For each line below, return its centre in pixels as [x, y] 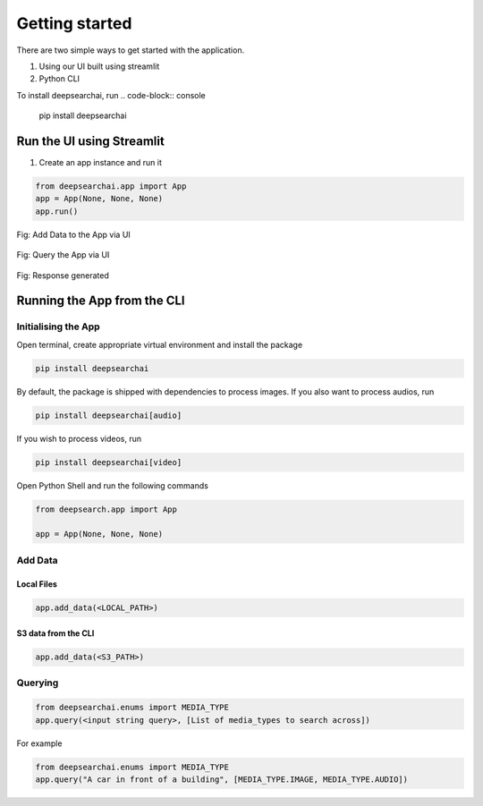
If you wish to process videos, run [79, 438]
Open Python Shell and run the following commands [113, 485]
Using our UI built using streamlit [99, 66]
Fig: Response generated [63, 275]
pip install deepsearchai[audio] [109, 415]
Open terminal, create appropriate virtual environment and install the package [160, 344]
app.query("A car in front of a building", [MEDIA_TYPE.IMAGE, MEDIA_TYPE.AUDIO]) [222, 779]
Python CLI [59, 79]
